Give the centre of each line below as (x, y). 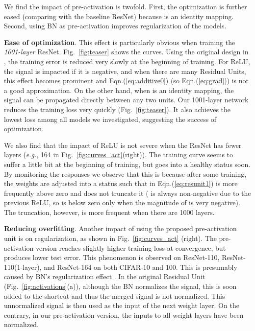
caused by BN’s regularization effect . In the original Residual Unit (105, 276)
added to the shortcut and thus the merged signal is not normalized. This (115, 296)
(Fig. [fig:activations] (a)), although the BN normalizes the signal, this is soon (120, 286)
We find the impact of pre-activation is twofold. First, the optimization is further (126, 6)
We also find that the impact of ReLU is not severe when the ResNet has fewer (123, 145)
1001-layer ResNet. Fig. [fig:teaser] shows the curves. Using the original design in (126, 52)
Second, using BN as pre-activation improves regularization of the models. (115, 26)
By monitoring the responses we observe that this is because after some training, (125, 174)
